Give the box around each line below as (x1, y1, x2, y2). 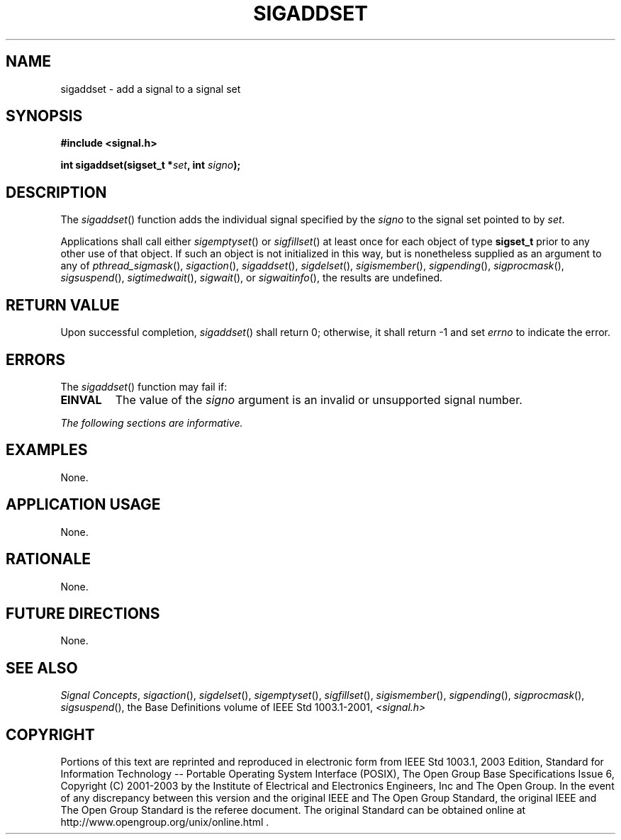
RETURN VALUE (6, 296, 120, 314)
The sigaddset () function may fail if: (60, 380, 228, 393)
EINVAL (60, 392, 102, 407)
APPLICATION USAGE (6, 495, 161, 514)
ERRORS (6, 350, 66, 369)
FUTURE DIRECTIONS (6, 604, 160, 622)
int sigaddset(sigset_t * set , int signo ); (60, 159, 241, 172)
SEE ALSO (6, 659, 78, 677)
